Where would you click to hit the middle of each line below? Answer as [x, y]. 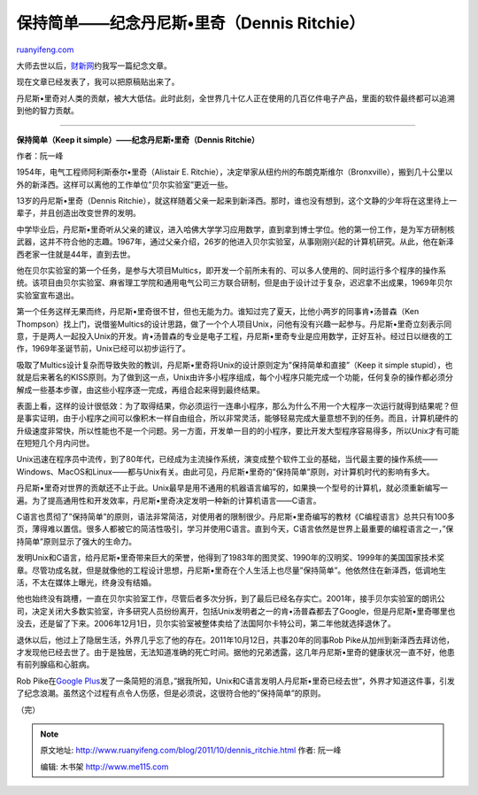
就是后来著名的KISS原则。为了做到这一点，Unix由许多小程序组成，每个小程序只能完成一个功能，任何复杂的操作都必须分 [235, 377]
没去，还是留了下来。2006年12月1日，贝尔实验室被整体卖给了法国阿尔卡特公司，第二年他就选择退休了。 [206, 623]
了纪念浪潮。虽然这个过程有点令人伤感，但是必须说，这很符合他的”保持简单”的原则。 [171, 693]
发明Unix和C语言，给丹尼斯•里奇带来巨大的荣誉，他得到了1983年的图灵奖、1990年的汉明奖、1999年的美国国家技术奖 [231, 558]
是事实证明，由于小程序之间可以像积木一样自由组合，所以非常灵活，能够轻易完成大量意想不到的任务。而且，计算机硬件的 [237, 418]
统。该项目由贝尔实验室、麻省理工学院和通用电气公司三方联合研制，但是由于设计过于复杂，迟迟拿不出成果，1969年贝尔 [235, 282]
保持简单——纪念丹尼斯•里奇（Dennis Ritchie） [191, 23]
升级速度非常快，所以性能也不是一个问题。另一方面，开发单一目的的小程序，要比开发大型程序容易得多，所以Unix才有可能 [238, 430]
